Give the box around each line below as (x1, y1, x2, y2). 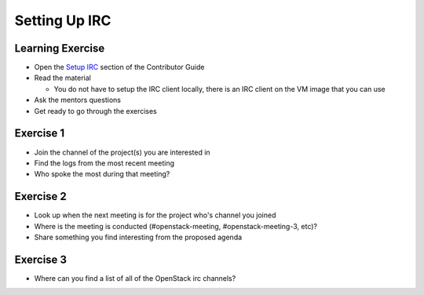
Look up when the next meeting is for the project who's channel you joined (34, 210, 276, 220)
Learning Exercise (14, 42, 105, 55)
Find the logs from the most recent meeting (34, 158, 174, 168)
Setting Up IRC (14, 12, 111, 29)
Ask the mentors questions (34, 95, 122, 105)
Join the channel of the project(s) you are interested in (34, 147, 211, 157)
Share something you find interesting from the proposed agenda (34, 232, 243, 242)
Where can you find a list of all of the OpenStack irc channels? (34, 273, 236, 282)
